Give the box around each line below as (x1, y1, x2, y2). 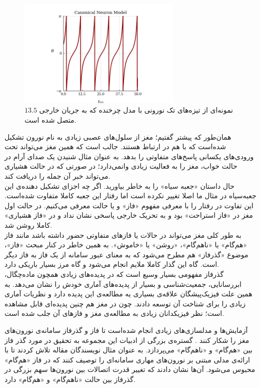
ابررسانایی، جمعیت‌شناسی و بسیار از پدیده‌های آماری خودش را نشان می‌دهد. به (4, 278, 241, 289)
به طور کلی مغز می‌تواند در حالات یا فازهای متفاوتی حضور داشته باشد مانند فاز (4, 229, 241, 240)
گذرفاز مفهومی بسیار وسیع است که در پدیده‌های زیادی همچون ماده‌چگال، (4, 268, 224, 279)
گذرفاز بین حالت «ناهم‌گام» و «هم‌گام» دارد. (4, 373, 135, 384)
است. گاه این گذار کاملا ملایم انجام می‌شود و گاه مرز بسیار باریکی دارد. (4, 259, 219, 269)
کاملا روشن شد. (4, 219, 52, 230)
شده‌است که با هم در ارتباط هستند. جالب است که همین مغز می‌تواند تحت (4, 141, 226, 152)
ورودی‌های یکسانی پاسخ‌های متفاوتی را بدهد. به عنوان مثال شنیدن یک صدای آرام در (4, 151, 254, 161)
